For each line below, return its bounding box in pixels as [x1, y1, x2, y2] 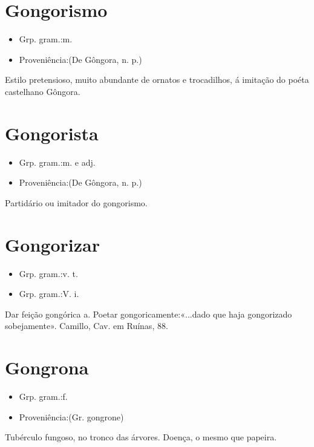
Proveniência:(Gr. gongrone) [19, 410, 124, 423]
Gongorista [5, 120, 99, 145]
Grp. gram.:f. [19, 390, 68, 403]
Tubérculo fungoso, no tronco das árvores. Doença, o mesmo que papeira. [5, 431, 277, 443]
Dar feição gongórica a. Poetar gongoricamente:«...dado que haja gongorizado [5, 307, 292, 320]
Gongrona [5, 355, 89, 380]
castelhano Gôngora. [5, 85, 80, 97]
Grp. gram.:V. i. [19, 287, 79, 300]
